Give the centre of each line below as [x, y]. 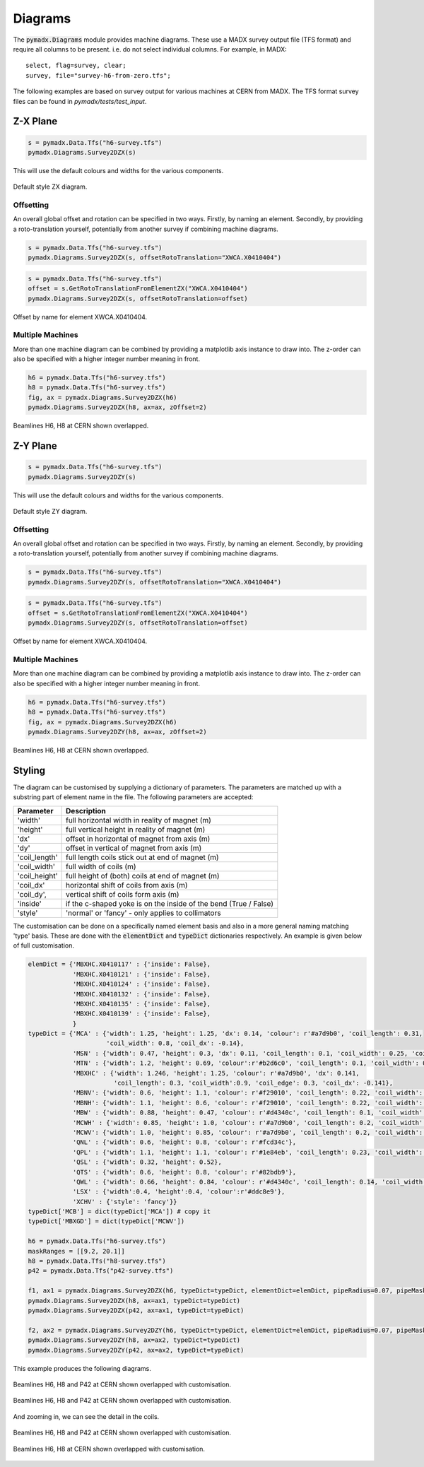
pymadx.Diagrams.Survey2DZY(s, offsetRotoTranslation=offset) [138, 623]
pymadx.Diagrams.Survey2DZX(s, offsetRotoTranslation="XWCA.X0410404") [155, 258]
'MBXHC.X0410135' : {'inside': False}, [142, 1004]
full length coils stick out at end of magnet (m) [142, 857]
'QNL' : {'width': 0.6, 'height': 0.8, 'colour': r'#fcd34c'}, [184, 1142]
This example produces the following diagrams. [82, 1368]
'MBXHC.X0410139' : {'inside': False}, [142, 1014]
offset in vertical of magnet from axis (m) [134, 848]
